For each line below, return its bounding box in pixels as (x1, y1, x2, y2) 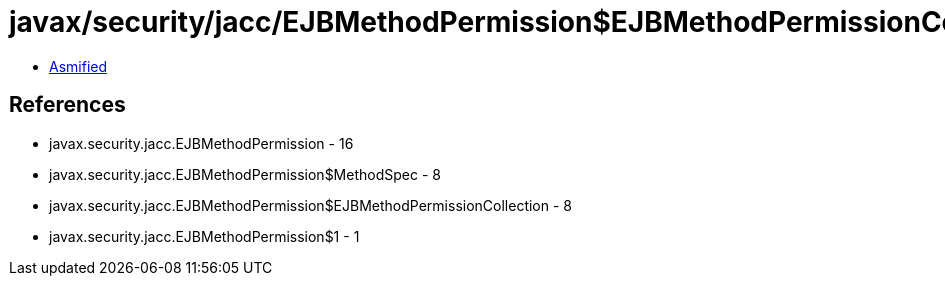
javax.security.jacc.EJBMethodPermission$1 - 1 (49, 227, 360, 245)
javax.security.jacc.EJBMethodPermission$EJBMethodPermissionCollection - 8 (49, 196, 573, 214)
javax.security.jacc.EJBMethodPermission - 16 (49, 134, 354, 152)
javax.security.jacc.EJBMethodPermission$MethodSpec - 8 (49, 165, 441, 183)
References (9, 92, 126, 118)
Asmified (49, 57, 108, 75)
